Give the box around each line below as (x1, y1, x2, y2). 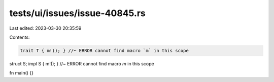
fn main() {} (9, 70, 34, 76)
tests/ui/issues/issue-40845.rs (9, 8, 146, 19)
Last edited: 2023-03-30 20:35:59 (9, 25, 82, 31)
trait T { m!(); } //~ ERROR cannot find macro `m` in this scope (20, 48, 189, 53)
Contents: (9, 34, 30, 40)
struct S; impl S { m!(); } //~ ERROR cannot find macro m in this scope (9, 60, 154, 66)
